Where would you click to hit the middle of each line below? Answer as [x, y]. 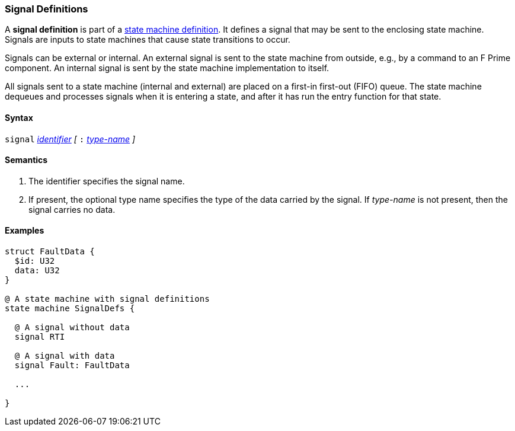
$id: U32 [35, 261]
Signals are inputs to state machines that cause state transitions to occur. [148, 40]
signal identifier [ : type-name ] [70, 139]
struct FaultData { [50, 252]
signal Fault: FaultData [72, 365]
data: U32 [37, 271]
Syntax [19, 117]
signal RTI [40, 337]
